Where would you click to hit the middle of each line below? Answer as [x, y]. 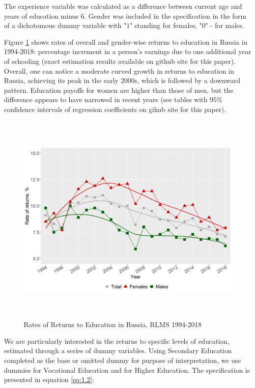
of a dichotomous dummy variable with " [65, 25]
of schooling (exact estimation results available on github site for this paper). [120, 61]
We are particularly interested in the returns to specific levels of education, [117, 341]
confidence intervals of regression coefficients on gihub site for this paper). [115, 109]
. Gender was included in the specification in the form [165, 15]
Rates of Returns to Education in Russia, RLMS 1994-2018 [113, 324]
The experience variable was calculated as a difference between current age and [123, 6]
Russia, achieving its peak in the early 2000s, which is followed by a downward [122, 80]
